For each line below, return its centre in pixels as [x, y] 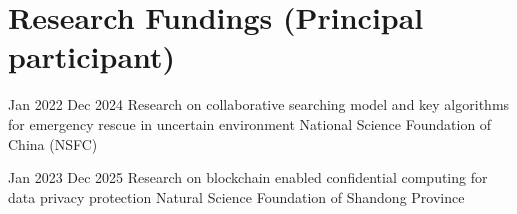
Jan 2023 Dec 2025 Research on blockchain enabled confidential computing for [248, 177]
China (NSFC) [53, 143]
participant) [92, 56]
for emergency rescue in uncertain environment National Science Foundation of [250, 123]
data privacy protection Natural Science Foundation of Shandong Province [236, 196]
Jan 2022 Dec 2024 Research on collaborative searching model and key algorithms [259, 104]
